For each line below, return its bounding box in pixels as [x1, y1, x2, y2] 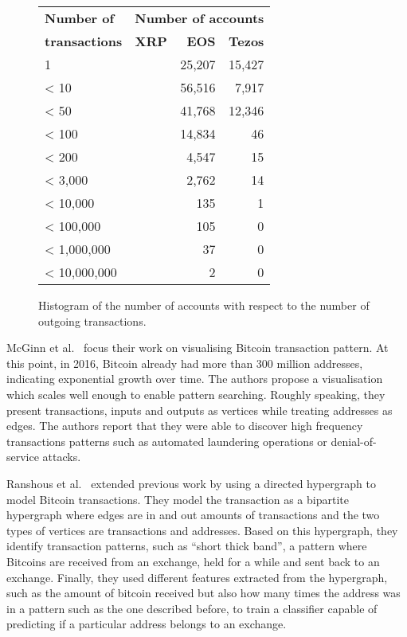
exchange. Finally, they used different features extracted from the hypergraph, [6, 569, 388, 585]
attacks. [42, 448, 81, 465]
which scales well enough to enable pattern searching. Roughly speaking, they [6, 385, 385, 402]
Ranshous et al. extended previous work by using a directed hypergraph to [6, 475, 376, 491]
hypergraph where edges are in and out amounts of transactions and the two [6, 506, 380, 523]
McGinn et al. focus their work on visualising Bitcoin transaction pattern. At [6, 339, 389, 356]
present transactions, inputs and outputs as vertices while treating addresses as [6, 401, 393, 418]
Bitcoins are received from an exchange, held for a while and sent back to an [6, 553, 380, 569]
